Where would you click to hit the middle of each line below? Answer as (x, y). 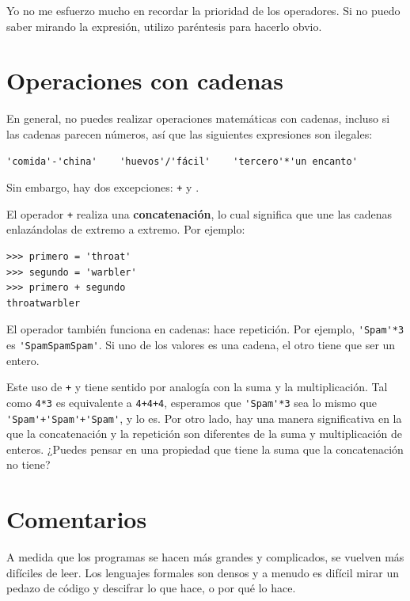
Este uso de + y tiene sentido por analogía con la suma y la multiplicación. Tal (197, 387)
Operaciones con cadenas (145, 80)
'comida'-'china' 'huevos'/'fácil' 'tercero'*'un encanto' (182, 161)
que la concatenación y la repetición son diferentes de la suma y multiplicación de (205, 434)
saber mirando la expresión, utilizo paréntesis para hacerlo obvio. (164, 26)
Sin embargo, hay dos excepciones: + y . (103, 187)
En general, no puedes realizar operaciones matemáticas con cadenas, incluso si (198, 118)
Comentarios (77, 519)
